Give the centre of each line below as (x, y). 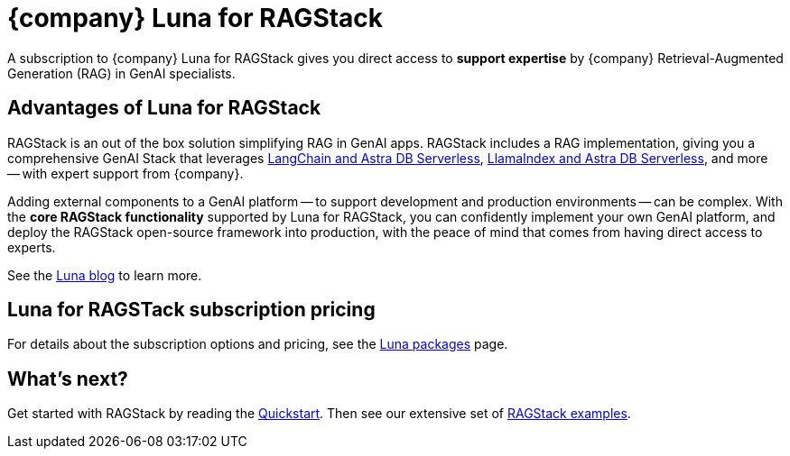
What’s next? (68, 378)
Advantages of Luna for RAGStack (164, 108)
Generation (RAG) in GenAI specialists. (121, 73)
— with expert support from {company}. (125, 173)
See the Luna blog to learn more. (105, 275)
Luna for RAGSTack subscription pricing (191, 310)
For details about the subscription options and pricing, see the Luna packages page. (258, 344)
